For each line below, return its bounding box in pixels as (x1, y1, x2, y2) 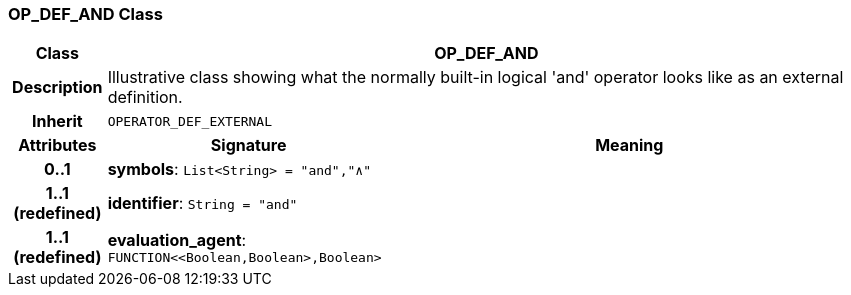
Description (12, 77, 103, 98)
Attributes (18, 135, 97, 156)
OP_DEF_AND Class (8, 4, 163, 24)
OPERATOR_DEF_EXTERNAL (107, 113, 273, 129)
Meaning (595, 135, 664, 156)
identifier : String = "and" (107, 193, 298, 214)
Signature (210, 135, 287, 156)
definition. (107, 87, 183, 108)
